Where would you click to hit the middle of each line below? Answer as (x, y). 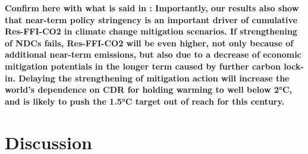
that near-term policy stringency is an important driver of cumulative (151, 19)
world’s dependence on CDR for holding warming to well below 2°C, (149, 89)
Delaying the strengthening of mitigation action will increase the (154, 78)
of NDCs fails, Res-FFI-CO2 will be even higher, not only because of (149, 43)
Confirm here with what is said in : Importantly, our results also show (152, 8)
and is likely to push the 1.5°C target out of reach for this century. (145, 101)
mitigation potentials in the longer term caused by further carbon (143, 66)
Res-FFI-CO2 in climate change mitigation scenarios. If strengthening (151, 31)
